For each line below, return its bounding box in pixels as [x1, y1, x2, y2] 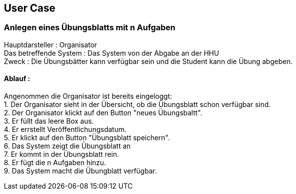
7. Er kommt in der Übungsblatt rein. [4, 150, 119, 159]
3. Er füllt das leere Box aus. [4, 117, 94, 126]
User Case [4, 2, 56, 14]
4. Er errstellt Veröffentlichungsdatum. [4, 125, 127, 134]
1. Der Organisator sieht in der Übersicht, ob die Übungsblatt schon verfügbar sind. [4, 100, 271, 109]
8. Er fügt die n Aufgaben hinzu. [4, 158, 106, 167]
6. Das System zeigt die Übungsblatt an [4, 142, 131, 151]
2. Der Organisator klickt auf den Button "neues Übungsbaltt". [4, 108, 203, 117]
